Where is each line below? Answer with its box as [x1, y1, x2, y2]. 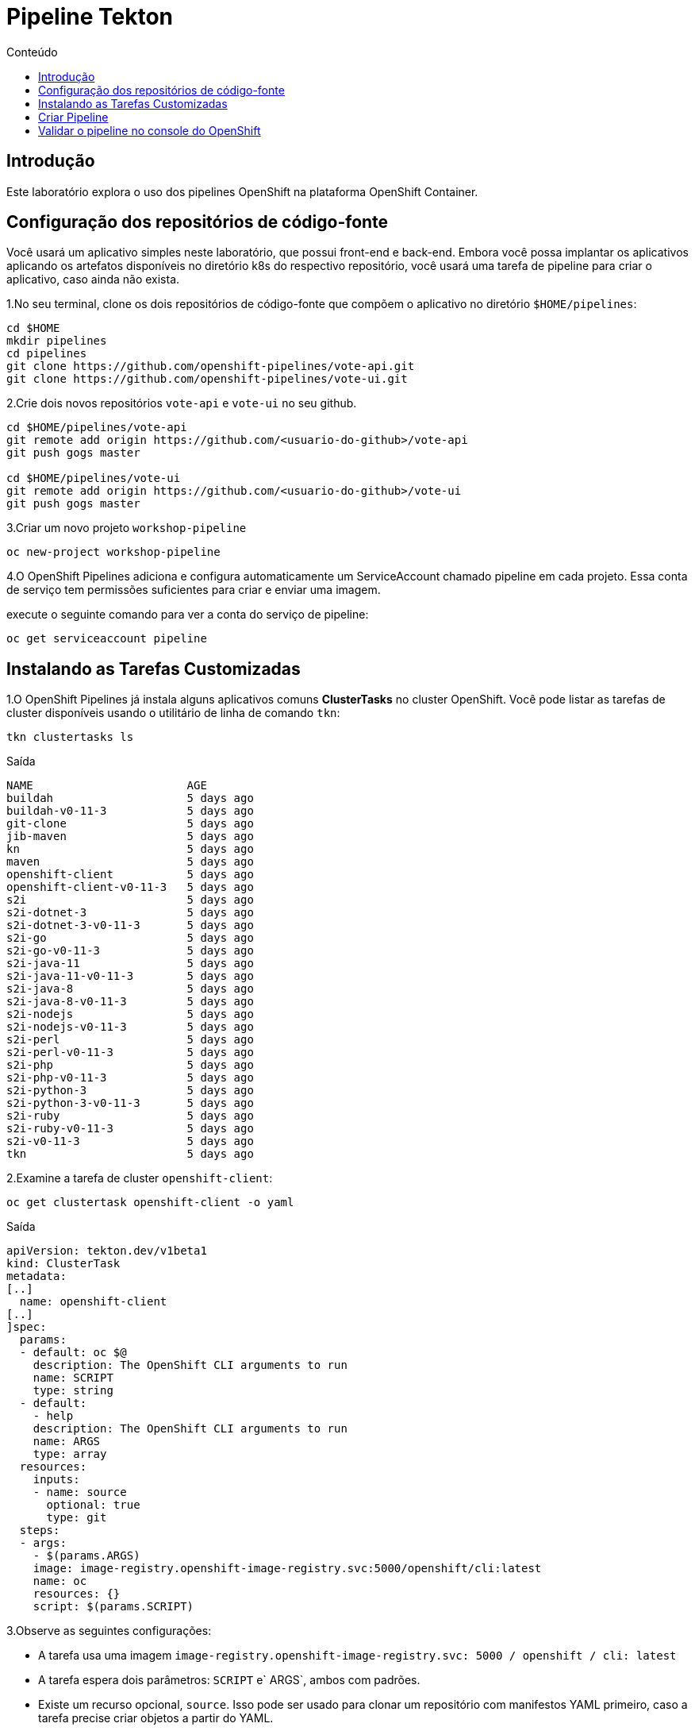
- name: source [33, 1486, 127, 1499]
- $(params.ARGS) [33, 1549, 140, 1563]
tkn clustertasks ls [6, 731, 134, 744]
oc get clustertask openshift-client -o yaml [6, 1196, 294, 1209]
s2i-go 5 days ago [6, 931, 254, 945]
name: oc [33, 1575, 87, 1588]
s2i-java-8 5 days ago [6, 982, 254, 996]
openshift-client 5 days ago [6, 868, 254, 881]
